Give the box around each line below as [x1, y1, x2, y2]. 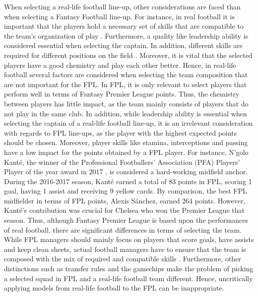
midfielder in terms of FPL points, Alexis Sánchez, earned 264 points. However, [4, 195, 246, 205]
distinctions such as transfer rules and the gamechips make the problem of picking [4, 263, 254, 274]
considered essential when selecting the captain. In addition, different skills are [4, 40, 243, 50]
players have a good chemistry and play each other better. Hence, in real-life [4, 59, 236, 70]
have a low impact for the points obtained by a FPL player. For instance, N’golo [4, 147, 249, 157]
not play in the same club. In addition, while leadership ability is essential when [4, 108, 247, 118]
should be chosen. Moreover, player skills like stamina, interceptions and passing [4, 137, 248, 148]
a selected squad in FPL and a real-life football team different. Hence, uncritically [4, 273, 253, 283]
